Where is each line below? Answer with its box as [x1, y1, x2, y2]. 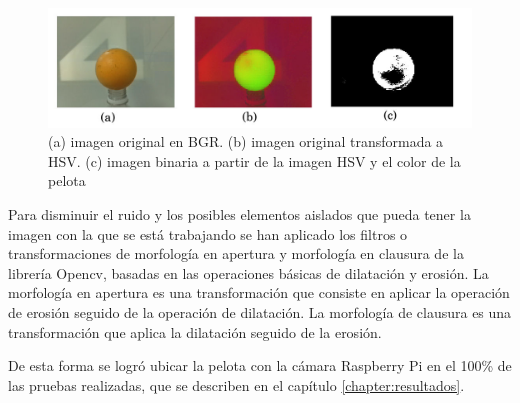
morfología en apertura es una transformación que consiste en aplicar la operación [8, 282, 510, 303]
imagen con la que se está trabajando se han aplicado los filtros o [8, 223, 408, 244]
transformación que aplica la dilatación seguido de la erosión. [8, 321, 382, 342]
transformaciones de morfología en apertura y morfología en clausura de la [8, 243, 464, 264]
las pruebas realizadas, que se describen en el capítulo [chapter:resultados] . [8, 374, 465, 395]
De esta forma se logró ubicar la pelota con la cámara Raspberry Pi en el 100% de [8, 355, 512, 376]
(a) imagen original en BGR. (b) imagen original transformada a [48, 131, 444, 152]
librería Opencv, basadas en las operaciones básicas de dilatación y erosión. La [8, 262, 489, 283]
